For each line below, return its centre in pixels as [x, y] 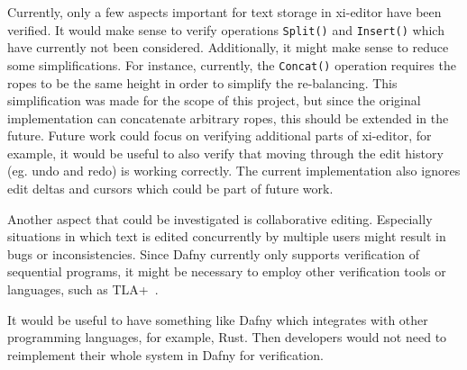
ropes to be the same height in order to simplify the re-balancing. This [202, 82]
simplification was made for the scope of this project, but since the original [214, 100]
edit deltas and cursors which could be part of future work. [170, 189]
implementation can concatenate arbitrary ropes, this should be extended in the [228, 117]
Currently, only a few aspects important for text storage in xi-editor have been [224, 12]
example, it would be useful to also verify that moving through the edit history [225, 153]
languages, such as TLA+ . [83, 289]
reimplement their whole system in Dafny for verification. [165, 354]
